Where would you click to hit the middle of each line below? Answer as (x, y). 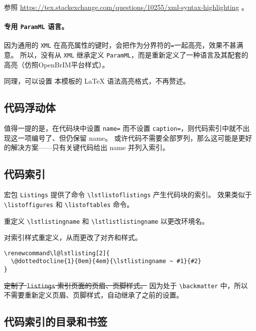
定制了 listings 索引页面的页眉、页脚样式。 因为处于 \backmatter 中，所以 (126, 285)
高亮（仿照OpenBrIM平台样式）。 (57, 64)
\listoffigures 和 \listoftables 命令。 (69, 204)
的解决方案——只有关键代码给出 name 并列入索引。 (87, 147)
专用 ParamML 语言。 (36, 26)
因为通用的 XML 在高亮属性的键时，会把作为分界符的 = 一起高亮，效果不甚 (120, 45)
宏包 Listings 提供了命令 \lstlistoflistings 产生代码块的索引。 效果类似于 (128, 195)
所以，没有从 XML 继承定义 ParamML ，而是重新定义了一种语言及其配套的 (134, 55)
